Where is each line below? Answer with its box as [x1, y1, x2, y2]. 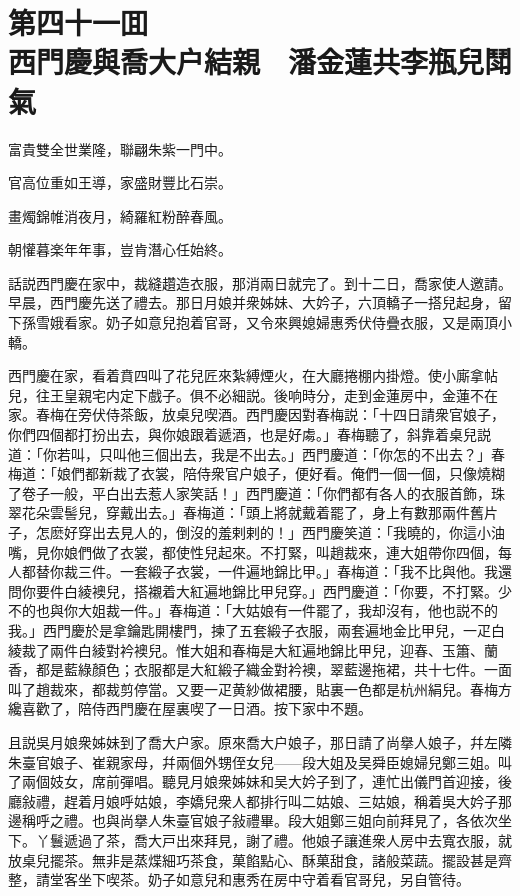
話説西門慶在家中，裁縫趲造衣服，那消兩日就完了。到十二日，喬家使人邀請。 [8, 272, 512, 293]
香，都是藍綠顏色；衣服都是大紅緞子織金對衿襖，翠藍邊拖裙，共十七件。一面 [8, 659, 512, 680]
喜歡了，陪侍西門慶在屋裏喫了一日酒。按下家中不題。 [21, 698, 372, 719]
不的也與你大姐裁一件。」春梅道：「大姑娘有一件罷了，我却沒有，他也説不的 [8, 600, 498, 621]
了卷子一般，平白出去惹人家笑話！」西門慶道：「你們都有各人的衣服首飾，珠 [8, 482, 505, 503]
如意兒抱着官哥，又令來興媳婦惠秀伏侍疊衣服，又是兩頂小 [133, 312, 512, 333]
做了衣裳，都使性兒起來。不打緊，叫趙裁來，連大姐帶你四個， [91, 541, 498, 562]
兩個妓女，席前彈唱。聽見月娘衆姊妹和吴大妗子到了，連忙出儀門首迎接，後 [21, 771, 512, 792]
